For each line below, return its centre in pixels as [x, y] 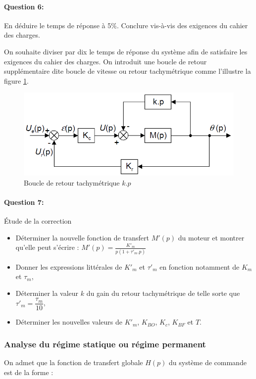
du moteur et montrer [211, 237]
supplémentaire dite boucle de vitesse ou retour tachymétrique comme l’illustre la [128, 71]
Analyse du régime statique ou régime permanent [105, 344]
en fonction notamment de [200, 266]
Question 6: [24, 6]
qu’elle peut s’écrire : [47, 247]
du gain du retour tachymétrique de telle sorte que [163, 293]
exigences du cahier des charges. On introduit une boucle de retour [105, 61]
